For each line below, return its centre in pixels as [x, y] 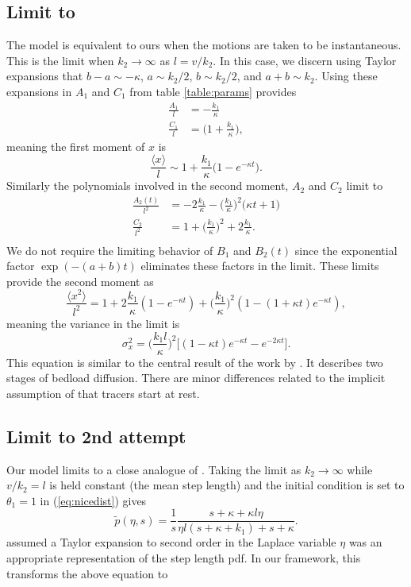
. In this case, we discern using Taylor [305, 60]
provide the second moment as [80, 281]
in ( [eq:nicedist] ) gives [93, 500]
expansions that [45, 76]
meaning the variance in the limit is [93, 323]
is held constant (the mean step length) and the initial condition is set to [227, 485]
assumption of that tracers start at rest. [103, 393]
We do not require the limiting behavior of [110, 250]
